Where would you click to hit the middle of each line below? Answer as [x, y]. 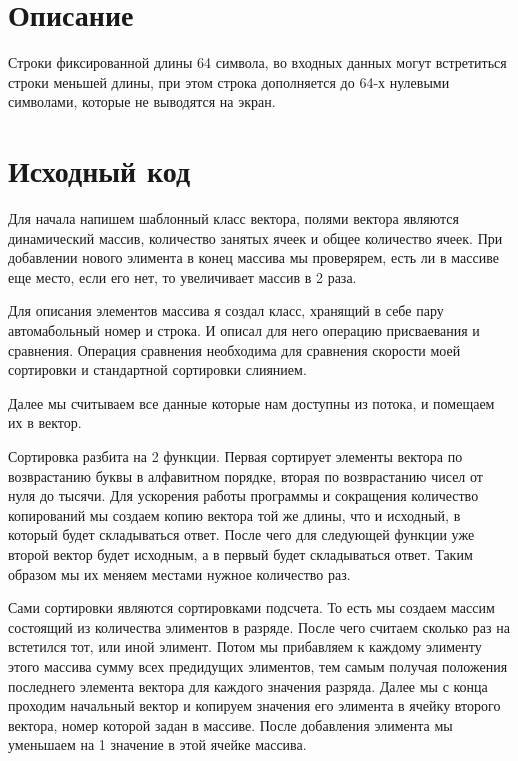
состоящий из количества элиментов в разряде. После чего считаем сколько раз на [259, 626]
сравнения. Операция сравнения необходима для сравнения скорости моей [234, 349]
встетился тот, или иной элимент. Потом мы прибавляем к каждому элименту [245, 646]
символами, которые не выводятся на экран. [142, 101]
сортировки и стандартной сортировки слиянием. [157, 369]
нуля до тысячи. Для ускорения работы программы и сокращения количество [243, 495]
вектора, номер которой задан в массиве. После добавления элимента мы [230, 724]
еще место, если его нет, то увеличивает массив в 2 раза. [182, 276]
